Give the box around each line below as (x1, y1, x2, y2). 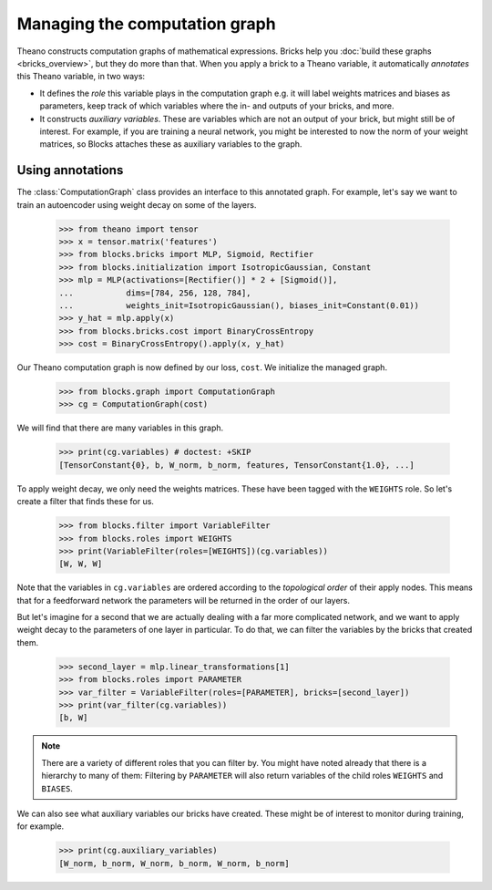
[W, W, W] (58, 559, 103, 569)
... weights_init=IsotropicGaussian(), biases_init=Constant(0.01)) (58, 300, 419, 310)
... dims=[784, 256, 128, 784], (58, 287, 251, 298)
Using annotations (16, 162, 124, 178)
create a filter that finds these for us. (16, 496, 155, 507)
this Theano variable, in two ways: (16, 71, 146, 82)
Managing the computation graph (16, 14, 277, 34)
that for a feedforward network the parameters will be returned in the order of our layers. (16, 595, 351, 605)
